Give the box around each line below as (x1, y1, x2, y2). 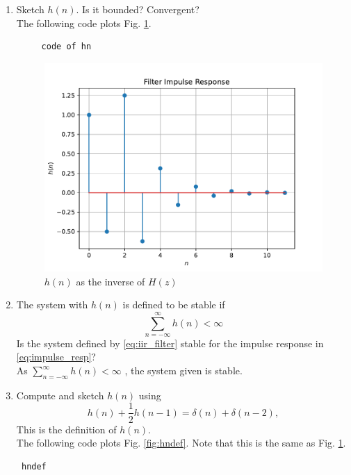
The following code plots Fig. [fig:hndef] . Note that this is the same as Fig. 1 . (16, 435, 346, 450)
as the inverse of (76, 274, 145, 288)
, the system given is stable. (124, 363, 243, 378)
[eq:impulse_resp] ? (16, 349, 96, 364)
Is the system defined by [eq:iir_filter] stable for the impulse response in (16, 335, 324, 350)
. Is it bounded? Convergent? (76, 2, 199, 16)
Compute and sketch (16, 387, 104, 402)
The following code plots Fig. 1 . (16, 15, 152, 30)
